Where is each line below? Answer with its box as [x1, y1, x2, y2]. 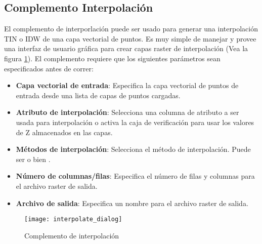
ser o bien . [16, 153, 51, 164]
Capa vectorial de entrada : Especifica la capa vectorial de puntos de [16, 80, 239, 91]
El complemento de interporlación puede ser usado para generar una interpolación [4, 23, 258, 34]
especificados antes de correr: [4, 63, 94, 73]
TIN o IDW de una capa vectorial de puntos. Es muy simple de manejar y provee [4, 33, 256, 44]
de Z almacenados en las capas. [16, 127, 113, 137]
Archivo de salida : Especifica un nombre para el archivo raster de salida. [16, 197, 248, 208]
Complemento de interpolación [24, 230, 119, 240]
